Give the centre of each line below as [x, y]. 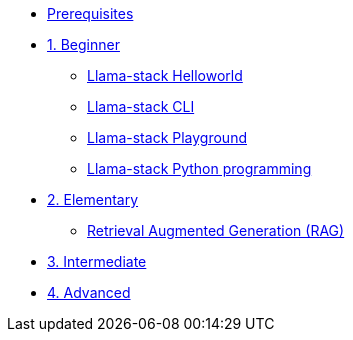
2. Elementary [93, 199]
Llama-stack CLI [141, 106]
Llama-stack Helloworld [165, 75]
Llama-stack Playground [167, 137]
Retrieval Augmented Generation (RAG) [216, 230]
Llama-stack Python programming [199, 168]
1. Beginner [83, 44]
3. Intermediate [97, 261]
